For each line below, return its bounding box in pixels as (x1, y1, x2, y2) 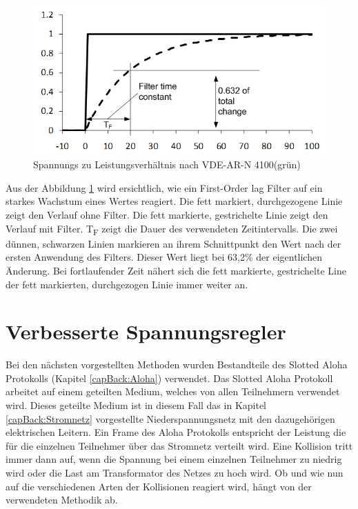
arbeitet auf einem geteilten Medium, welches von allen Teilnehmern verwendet (6, 384, 340, 399)
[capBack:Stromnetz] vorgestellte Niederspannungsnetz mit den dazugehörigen (6, 411, 335, 426)
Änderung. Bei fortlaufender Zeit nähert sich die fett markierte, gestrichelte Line (6, 263, 346, 277)
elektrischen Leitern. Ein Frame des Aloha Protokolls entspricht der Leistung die (6, 425, 346, 439)
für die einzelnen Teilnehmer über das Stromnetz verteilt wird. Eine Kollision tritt (6, 438, 353, 452)
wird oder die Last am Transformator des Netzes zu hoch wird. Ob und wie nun (6, 466, 344, 480)
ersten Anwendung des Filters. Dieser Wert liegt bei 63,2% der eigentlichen (6, 250, 322, 264)
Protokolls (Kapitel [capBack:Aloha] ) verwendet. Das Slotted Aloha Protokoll (6, 370, 333, 385)
